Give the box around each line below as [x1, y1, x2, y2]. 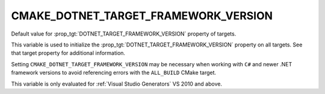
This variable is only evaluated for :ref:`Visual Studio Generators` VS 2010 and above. [11, 80, 223, 87]
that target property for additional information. [11, 49, 126, 57]
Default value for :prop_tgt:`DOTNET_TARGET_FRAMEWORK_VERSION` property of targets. [11, 30, 237, 37]
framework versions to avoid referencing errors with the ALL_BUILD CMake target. [11, 69, 217, 77]
